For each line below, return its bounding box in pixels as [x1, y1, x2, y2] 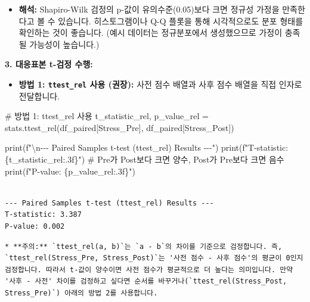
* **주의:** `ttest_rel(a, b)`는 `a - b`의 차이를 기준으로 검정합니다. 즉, [5, 242, 283, 251]
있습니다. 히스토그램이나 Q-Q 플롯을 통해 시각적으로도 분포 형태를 [58, 14, 303, 27]
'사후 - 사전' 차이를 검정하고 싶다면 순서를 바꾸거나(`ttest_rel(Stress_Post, [5, 277, 287, 286]
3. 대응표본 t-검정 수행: [5, 58, 93, 70]
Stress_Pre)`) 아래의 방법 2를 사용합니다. [5, 288, 158, 297]
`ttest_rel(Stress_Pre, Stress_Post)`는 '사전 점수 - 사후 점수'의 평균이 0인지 [5, 254, 303, 263]
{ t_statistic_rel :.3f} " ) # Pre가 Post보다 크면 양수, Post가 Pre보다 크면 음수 [5, 153, 284, 165]
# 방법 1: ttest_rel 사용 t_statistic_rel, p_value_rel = [5, 110, 209, 122]
